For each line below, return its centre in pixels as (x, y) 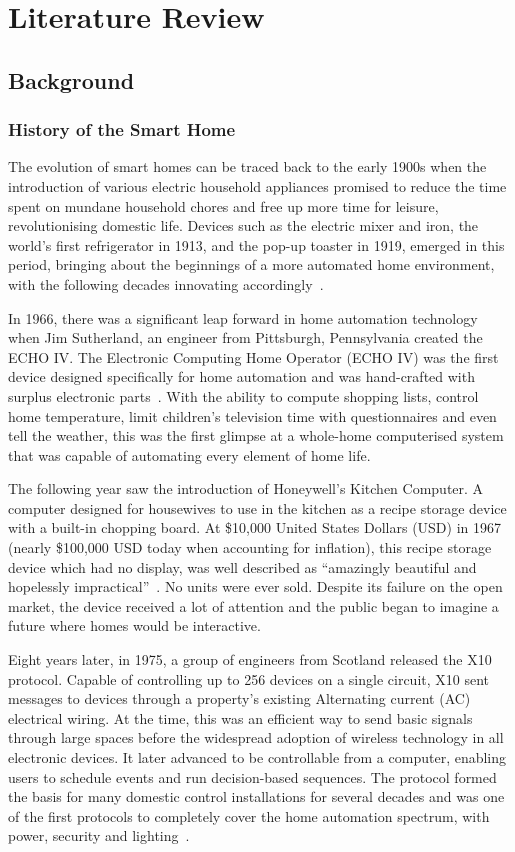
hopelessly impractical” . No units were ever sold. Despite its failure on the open (255, 586)
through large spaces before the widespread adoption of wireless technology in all (256, 737)
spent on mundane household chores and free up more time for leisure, (223, 205)
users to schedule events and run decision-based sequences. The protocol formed (252, 776)
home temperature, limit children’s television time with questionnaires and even (252, 415)
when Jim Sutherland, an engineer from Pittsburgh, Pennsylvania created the (245, 337)
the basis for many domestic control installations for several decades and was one (256, 796)
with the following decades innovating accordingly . (166, 283)
